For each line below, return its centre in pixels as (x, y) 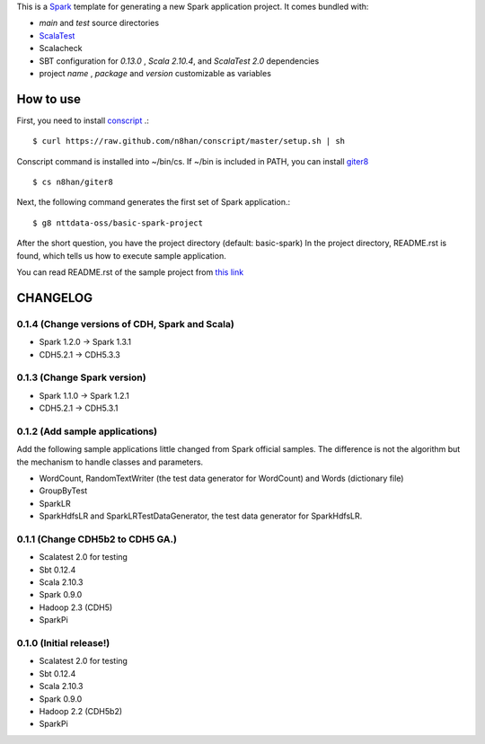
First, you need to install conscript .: (83, 120)
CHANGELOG (55, 298)
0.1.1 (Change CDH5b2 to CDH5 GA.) (97, 539)
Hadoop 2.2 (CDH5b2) (81, 711)
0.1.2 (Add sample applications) (87, 431)
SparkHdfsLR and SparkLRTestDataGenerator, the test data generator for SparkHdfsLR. (201, 516)
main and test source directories (99, 23)
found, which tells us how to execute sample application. (121, 255)
